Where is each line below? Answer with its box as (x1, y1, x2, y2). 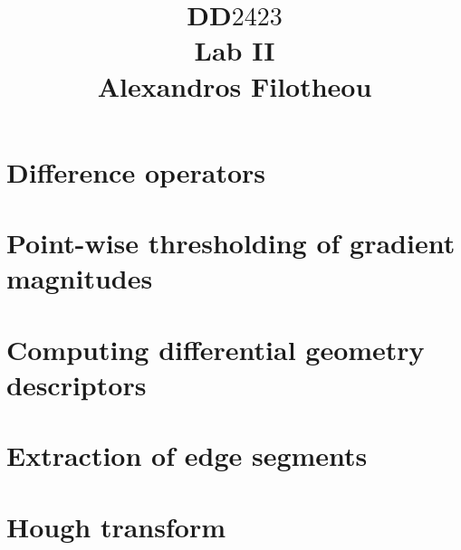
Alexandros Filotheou (97, 67, 372, 104)
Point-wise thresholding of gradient (6, 224, 456, 261)
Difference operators (6, 153, 266, 190)
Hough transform (6, 507, 226, 545)
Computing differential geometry (6, 330, 425, 367)
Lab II (194, 32, 275, 69)
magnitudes (6, 260, 153, 297)
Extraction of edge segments (6, 437, 368, 474)
